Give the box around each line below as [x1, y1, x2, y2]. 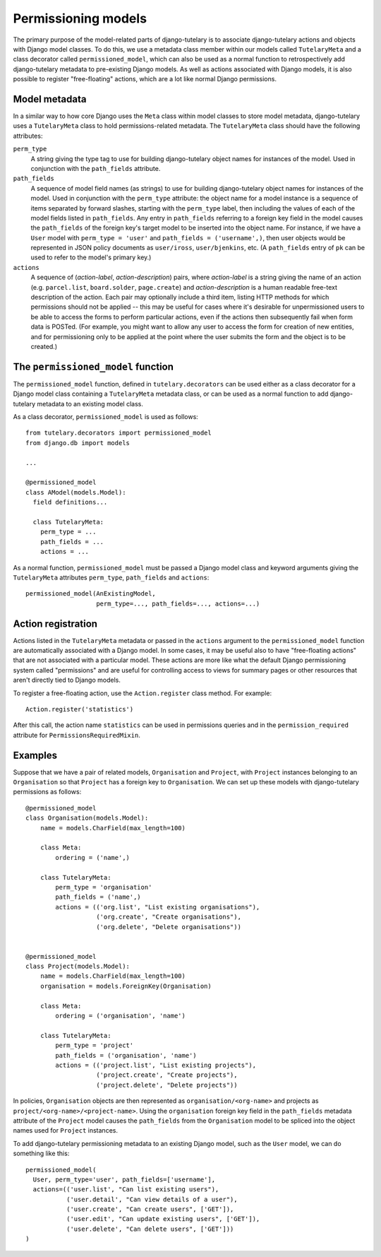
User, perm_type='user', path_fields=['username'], [32, 1175, 215, 1184]
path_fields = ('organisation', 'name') [55, 1051, 197, 1059]
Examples [13, 749, 58, 761]
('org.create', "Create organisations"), [96, 913, 241, 921]
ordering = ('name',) [55, 854, 131, 861]
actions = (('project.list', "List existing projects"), [55, 1061, 257, 1069]
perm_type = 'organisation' [55, 883, 152, 891]
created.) [30, 343, 58, 350]
